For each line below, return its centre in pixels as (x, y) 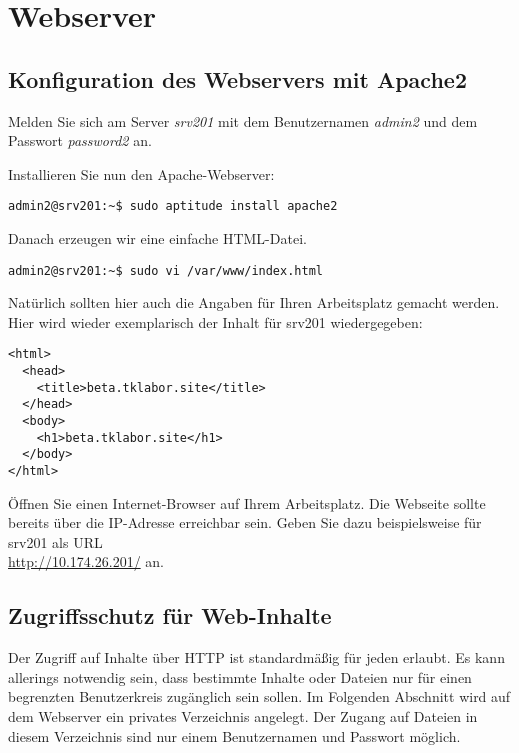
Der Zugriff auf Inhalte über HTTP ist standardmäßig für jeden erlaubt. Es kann (256, 657)
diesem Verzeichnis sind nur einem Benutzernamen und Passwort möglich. (234, 735)
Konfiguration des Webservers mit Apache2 (237, 78)
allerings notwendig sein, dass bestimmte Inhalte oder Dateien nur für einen (240, 676)
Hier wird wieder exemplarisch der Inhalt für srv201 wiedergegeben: (215, 321)
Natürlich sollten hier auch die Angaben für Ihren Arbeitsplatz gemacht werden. (254, 302)
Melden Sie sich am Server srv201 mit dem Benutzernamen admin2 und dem (243, 120)
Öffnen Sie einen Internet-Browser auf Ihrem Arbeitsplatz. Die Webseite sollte (247, 502)
